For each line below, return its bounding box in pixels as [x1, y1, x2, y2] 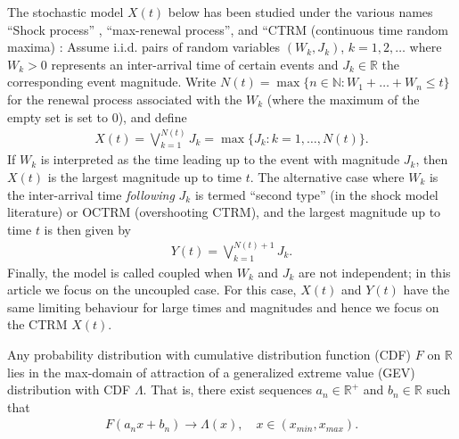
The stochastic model [7, 3, 124, 21]
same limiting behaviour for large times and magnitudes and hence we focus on [7, 297, 439, 316]
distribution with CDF [7, 380, 131, 399]
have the [403, 280, 450, 299]
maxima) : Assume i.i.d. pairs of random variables [7, 37, 281, 56]
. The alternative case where [250, 168, 405, 186]
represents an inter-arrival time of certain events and [51, 54, 339, 73]
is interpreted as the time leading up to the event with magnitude [40, 150, 400, 169]
